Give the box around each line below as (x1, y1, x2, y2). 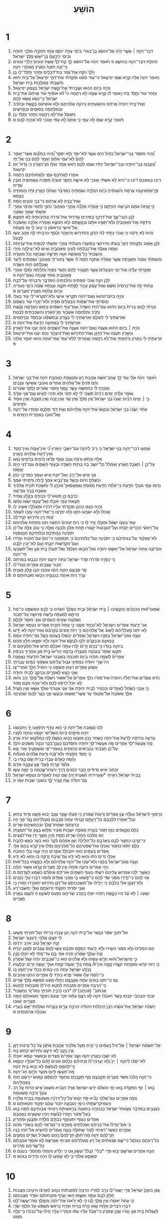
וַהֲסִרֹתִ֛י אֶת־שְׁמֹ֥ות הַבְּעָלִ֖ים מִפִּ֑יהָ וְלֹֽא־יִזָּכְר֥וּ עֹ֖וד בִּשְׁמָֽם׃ (12, 298, 109, 304)
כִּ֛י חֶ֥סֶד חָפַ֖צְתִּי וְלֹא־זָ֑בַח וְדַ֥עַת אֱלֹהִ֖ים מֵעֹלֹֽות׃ (12, 751, 91, 757)
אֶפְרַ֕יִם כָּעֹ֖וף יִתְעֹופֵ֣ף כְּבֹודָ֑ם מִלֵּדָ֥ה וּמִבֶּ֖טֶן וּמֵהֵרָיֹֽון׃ (12, 1116, 99, 1122)
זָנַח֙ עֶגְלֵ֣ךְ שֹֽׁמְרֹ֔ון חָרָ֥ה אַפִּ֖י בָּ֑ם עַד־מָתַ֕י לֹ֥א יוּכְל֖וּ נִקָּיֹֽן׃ (12, 951, 103, 957)
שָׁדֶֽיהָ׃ (12, 182, 23, 188)
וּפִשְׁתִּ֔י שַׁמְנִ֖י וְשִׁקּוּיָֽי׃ (12, 208, 46, 214)
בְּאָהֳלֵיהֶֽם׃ (12, 1079, 30, 1085)
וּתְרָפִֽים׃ (12, 401, 26, 407)
